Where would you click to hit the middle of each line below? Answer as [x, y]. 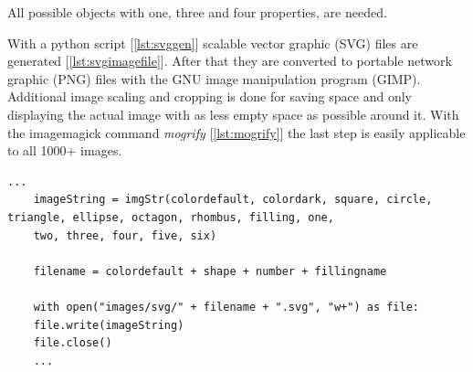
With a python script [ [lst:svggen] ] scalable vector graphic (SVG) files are [213, 43]
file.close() [73, 343]
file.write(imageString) [109, 325]
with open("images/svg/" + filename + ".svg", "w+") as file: [226, 307]
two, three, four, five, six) [125, 235]
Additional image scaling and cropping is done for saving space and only [210, 96]
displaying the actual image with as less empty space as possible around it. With [233, 114]
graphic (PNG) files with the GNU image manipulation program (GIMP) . [214, 78]
